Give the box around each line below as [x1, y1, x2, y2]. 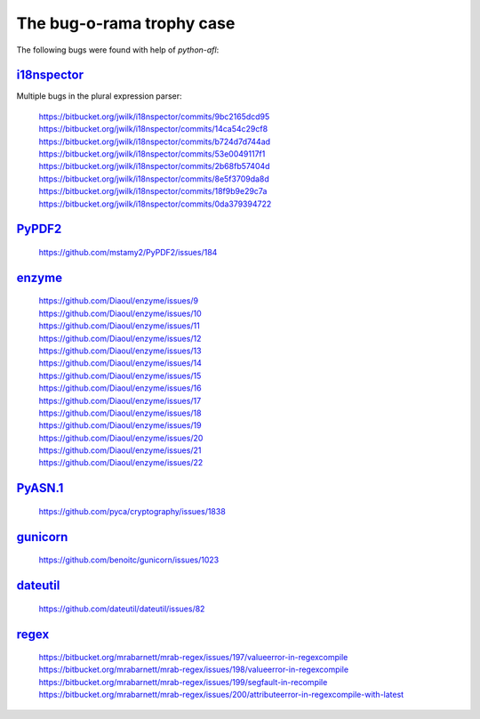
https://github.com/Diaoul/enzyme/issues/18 [38, 408, 202, 418]
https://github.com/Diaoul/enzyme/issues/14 [38, 358, 202, 368]
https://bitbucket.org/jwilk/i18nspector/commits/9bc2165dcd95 [38, 111, 270, 122]
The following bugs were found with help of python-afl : [16, 44, 220, 55]
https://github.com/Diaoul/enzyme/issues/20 [38, 432, 204, 443]
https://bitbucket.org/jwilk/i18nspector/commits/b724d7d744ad [38, 136, 271, 147]
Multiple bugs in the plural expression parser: [16, 91, 182, 101]
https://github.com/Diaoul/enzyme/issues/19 [38, 420, 202, 431]
